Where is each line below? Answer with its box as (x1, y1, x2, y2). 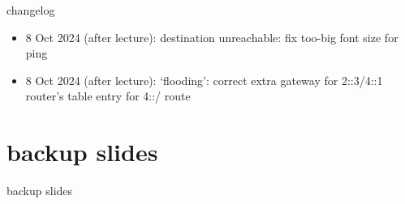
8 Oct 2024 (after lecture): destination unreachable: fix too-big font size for (25, 28, 399, 45)
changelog (6, 2, 55, 18)
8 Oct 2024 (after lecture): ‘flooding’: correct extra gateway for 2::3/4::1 (25, 71, 383, 88)
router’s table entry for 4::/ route (25, 87, 191, 104)
